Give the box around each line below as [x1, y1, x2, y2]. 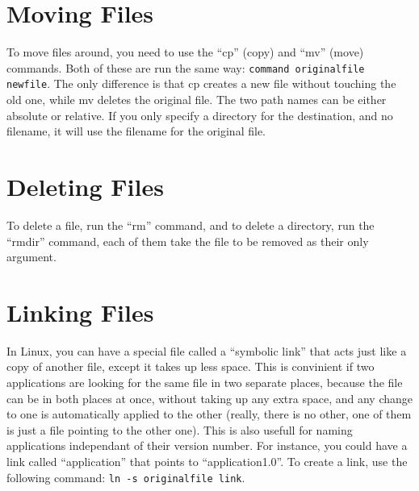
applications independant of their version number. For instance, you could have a [6, 437, 408, 454]
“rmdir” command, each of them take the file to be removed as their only [6, 232, 369, 249]
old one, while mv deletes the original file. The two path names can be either [6, 91, 387, 108]
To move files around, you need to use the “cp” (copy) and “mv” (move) [6, 44, 364, 60]
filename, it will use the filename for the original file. [6, 123, 266, 139]
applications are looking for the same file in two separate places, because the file [6, 374, 403, 391]
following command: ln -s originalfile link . [6, 468, 245, 485]
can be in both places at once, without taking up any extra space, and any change [6, 389, 413, 406]
